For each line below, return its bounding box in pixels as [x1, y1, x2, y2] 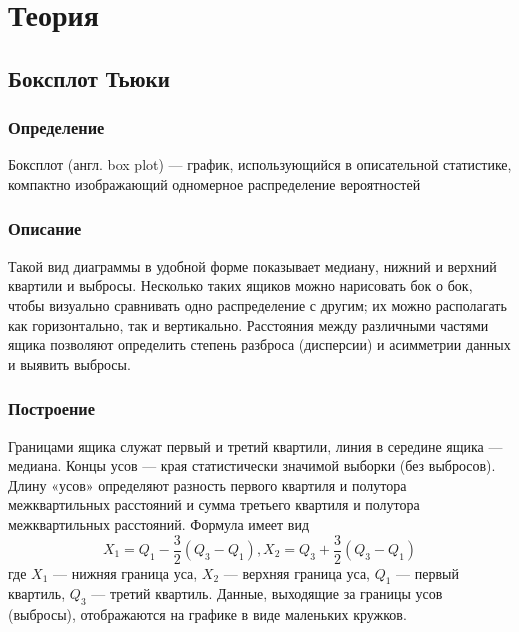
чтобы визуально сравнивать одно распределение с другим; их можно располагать [8, 294, 507, 315]
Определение [8, 115, 105, 140]
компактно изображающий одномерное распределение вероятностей [8, 173, 421, 194]
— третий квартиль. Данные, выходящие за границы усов [91, 583, 443, 604]
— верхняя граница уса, [223, 562, 370, 583]
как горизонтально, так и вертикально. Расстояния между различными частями [8, 314, 489, 335]
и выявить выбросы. [8, 353, 131, 374]
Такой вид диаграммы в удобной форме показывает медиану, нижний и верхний [8, 255, 497, 276]
